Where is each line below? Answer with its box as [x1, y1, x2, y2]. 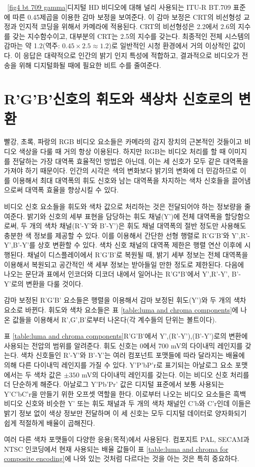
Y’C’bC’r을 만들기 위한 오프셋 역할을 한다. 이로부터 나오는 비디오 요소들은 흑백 [4, 388, 246, 399]
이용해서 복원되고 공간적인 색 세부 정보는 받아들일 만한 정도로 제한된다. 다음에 [4, 259, 244, 269]
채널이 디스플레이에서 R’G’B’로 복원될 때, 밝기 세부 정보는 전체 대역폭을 [27, 249, 248, 259]
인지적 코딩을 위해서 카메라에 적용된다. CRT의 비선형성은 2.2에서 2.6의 [19, 21, 236, 31]
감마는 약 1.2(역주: [4, 40, 60, 51]
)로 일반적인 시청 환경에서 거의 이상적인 [109, 40, 231, 51]
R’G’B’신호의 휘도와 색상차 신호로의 [4, 89, 233, 109]
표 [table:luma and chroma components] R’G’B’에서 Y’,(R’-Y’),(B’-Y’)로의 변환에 [4, 331, 248, 341]
